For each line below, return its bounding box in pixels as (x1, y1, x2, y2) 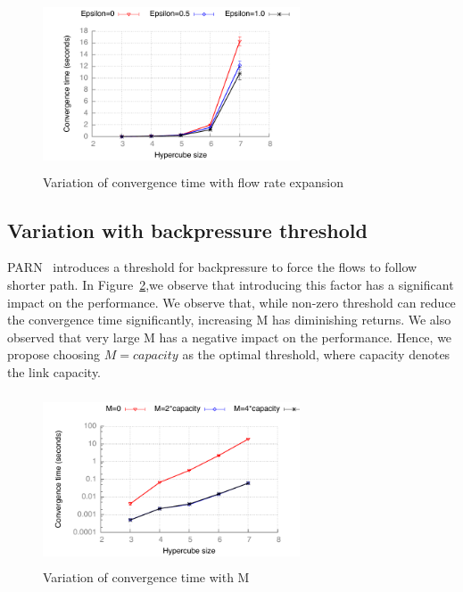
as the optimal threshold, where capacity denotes (182, 345, 451, 364)
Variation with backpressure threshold (7, 216, 368, 243)
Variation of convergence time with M (43, 568, 250, 587)
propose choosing (7, 345, 101, 364)
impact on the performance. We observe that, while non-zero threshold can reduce (7, 292, 456, 311)
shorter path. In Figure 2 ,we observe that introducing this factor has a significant (7, 275, 454, 293)
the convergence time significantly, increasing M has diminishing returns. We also (7, 310, 451, 329)
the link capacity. (7, 362, 102, 381)
